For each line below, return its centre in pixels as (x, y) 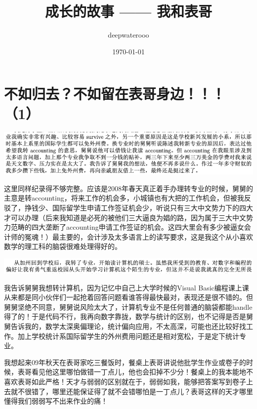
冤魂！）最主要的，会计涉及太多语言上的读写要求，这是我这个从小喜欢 (139, 236)
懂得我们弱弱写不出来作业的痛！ (56, 401)
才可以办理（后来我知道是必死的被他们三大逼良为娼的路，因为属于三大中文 (125, 217)
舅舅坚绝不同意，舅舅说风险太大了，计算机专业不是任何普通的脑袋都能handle (128, 307)
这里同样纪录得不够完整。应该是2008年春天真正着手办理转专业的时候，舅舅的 (128, 188)
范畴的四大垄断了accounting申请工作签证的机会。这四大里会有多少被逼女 (127, 227)
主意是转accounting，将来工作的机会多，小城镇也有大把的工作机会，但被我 (124, 198)
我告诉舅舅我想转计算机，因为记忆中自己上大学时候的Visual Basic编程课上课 (127, 287)
